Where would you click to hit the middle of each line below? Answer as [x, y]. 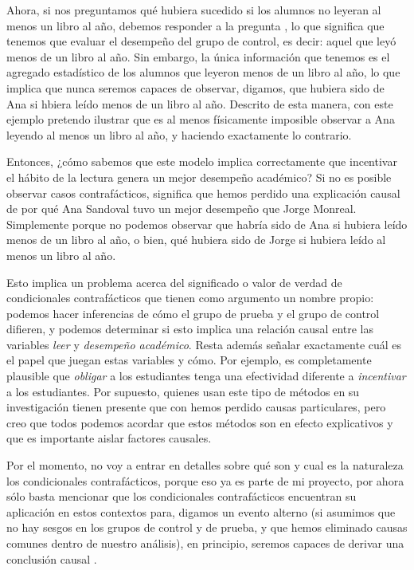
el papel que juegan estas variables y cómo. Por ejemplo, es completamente [189, 360]
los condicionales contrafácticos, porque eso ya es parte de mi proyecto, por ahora [205, 480]
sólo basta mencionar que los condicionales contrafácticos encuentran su [182, 496]
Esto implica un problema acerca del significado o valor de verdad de [174, 282]
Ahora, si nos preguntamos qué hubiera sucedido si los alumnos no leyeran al [194, 10]
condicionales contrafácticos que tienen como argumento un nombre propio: [190, 298]
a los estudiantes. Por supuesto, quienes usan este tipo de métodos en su [183, 391]
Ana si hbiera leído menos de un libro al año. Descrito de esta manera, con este [200, 103]
